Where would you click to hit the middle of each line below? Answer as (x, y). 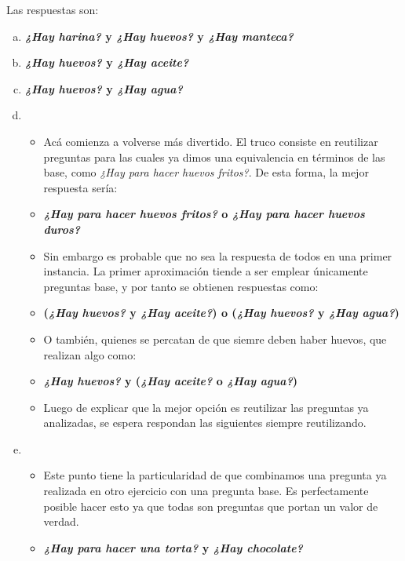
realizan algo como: (90, 354)
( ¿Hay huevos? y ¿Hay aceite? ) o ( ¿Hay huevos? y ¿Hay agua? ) (221, 313)
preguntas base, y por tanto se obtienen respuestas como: (181, 286)
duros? (62, 229)
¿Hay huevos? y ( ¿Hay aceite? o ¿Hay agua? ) (171, 381)
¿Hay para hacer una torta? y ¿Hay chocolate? (173, 547)
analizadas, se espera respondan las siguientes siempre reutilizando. (205, 423)
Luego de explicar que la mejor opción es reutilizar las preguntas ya (206, 407)
